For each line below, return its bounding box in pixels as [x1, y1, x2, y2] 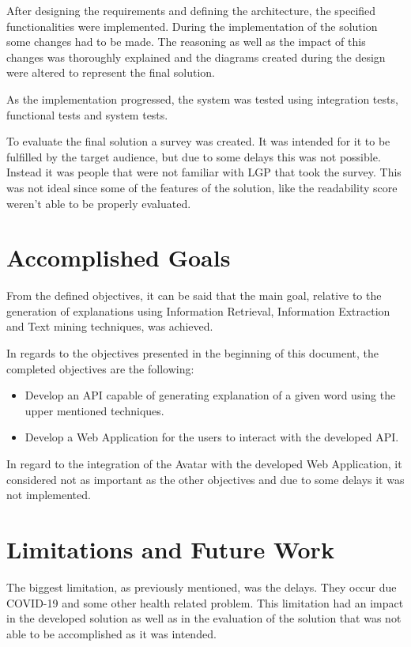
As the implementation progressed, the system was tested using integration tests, [6, 90, 398, 107]
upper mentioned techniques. [25, 402, 164, 418]
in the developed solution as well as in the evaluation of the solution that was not [6, 610, 402, 626]
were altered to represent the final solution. [6, 64, 215, 81]
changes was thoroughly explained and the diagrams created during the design [6, 48, 386, 65]
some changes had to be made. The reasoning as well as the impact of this [6, 33, 366, 50]
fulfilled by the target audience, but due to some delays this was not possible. [6, 148, 381, 165]
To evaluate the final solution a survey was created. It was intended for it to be [6, 133, 390, 149]
